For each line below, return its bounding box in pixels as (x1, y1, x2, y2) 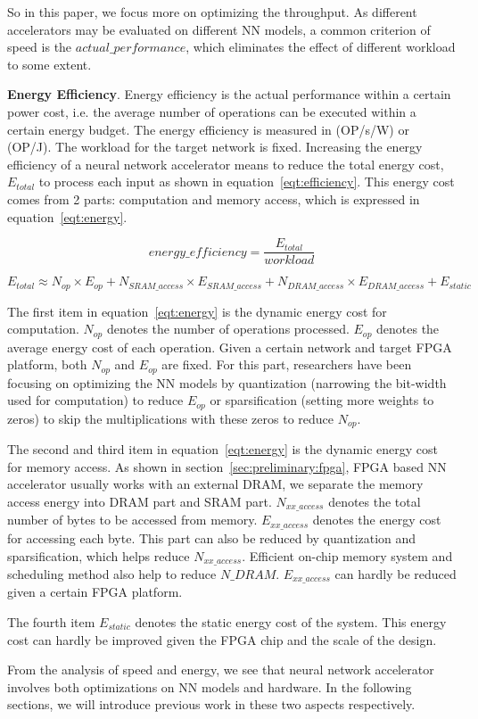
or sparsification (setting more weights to (210, 391, 434, 409)
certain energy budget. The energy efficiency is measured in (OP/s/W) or (7, 120, 409, 138)
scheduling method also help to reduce (7, 564, 217, 583)
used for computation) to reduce (7, 391, 184, 409)
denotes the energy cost (312, 510, 441, 529)
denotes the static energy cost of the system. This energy (135, 613, 447, 632)
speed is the (7, 37, 72, 56)
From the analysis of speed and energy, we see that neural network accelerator (7, 660, 434, 679)
